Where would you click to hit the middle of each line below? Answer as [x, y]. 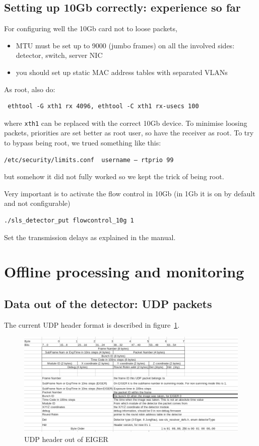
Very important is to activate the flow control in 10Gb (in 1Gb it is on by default [130, 193]
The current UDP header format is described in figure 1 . [92, 324]
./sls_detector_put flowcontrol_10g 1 [69, 220]
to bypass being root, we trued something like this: [83, 143]
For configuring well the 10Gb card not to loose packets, [91, 28]
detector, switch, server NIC [59, 55]
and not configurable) [37, 203]
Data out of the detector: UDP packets [108, 303]
